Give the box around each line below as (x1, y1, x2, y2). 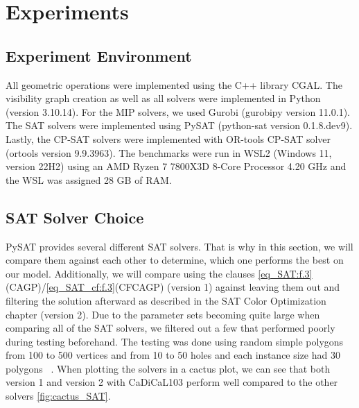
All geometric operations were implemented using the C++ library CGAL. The (6, 77, 342, 92)
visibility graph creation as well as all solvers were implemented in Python (6, 91, 321, 105)
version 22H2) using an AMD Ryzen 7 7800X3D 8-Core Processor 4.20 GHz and (6, 159, 347, 173)
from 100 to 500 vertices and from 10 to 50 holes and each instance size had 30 (6, 348, 340, 362)
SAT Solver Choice (6, 206, 144, 228)
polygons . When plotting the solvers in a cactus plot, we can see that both (6, 361, 331, 375)
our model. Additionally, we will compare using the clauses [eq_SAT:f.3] (6, 266, 313, 280)
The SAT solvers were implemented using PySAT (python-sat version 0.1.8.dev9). (6, 118, 353, 133)
